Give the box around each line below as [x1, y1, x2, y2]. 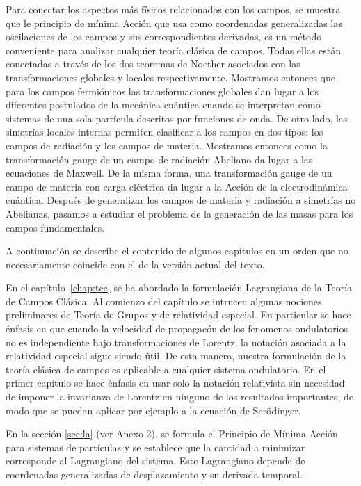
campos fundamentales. [6, 220, 105, 234]
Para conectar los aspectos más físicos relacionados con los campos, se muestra [6, 2, 341, 16]
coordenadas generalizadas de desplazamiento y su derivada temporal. [6, 467, 303, 481]
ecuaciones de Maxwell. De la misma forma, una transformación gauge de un [6, 165, 332, 180]
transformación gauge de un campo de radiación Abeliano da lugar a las [6, 152, 313, 166]
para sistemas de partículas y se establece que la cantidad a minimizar [6, 439, 305, 454]
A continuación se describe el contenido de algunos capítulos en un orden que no [6, 243, 348, 258]
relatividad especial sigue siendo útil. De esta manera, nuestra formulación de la [6, 348, 346, 363]
